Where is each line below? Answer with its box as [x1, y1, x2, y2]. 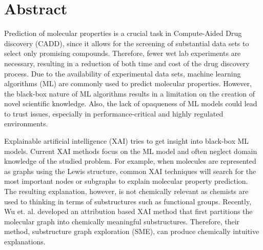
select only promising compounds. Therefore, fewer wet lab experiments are [4, 48, 241, 59]
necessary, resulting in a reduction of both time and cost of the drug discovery [4, 57, 250, 68]
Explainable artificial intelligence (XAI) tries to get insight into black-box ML [4, 136, 249, 146]
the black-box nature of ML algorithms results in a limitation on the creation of [4, 88, 255, 99]
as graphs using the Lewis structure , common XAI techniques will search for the [4, 165, 256, 176]
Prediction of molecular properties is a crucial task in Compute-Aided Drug [4, 28, 242, 39]
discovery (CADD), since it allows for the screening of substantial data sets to [4, 37, 249, 48]
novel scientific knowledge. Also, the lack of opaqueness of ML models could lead [4, 98, 257, 109]
